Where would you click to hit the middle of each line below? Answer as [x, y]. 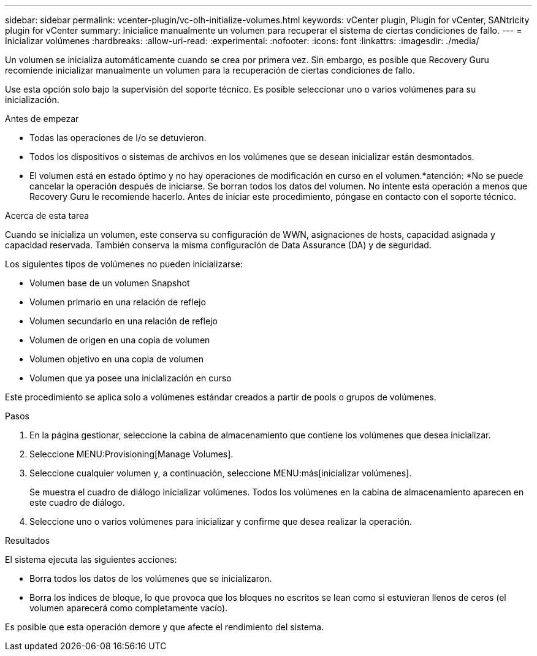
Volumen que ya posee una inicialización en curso [131, 378]
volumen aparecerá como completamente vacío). [129, 608]
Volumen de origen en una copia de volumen [120, 340]
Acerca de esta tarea [47, 215]
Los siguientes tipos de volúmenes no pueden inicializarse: [124, 264]
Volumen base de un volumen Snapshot [110, 283]
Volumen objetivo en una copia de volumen [116, 359]
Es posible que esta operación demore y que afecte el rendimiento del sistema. [165, 627]
